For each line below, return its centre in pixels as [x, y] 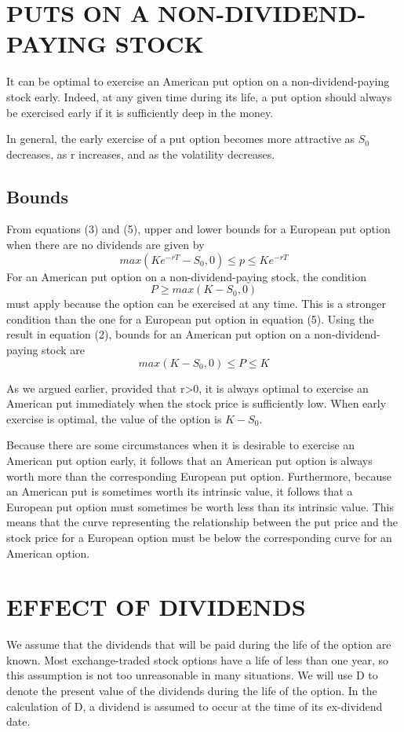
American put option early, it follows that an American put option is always [189, 461]
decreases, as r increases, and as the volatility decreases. [141, 154]
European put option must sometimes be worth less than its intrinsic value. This [200, 506]
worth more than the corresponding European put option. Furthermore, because [199, 476]
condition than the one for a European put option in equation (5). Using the [190, 318]
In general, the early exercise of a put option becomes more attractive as [181, 139]
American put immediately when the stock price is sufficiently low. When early [197, 403]
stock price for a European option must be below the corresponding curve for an [199, 537]
